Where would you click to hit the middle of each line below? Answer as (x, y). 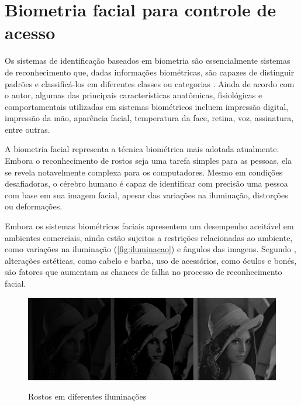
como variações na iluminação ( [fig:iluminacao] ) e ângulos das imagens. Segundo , (150, 249)
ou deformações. (34, 206)
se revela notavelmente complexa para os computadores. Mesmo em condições (144, 172)
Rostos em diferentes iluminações (87, 396)
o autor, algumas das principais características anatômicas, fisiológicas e (134, 95)
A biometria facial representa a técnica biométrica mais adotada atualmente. (142, 149)
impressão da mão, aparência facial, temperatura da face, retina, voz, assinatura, (149, 118)
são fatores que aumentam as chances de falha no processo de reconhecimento (143, 272)
